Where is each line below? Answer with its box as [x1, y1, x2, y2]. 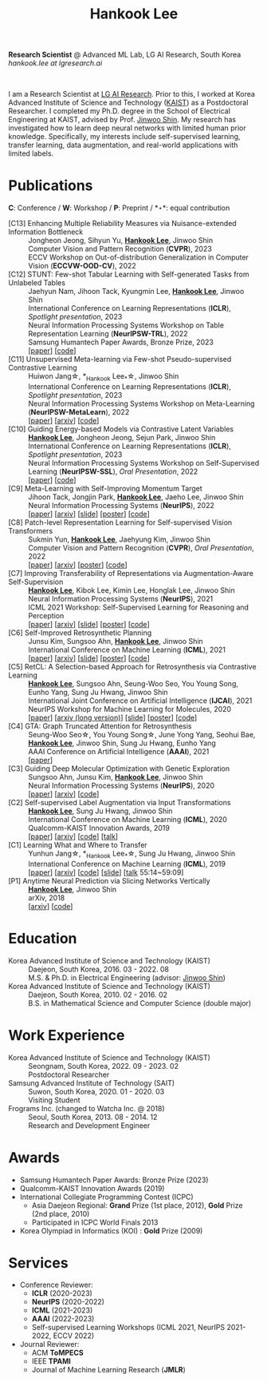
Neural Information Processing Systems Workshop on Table [28, 320, 225, 330]
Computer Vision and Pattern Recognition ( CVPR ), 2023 [28, 244, 213, 254]
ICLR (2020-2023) [31, 1289, 93, 1298]
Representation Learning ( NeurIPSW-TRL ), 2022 [28, 329, 189, 339]
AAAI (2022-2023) [31, 1314, 95, 1324]
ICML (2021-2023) [31, 1305, 93, 1315]
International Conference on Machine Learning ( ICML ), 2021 [28, 645, 226, 654]
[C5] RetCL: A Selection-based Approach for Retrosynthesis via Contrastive [8, 661, 257, 671]
